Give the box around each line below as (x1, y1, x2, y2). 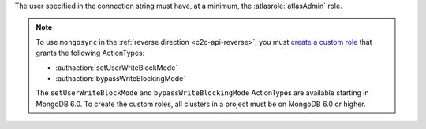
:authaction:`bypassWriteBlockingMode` (55, 73, 186, 83)
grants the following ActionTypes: (35, 48, 145, 58)
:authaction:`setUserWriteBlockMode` (55, 63, 178, 72)
